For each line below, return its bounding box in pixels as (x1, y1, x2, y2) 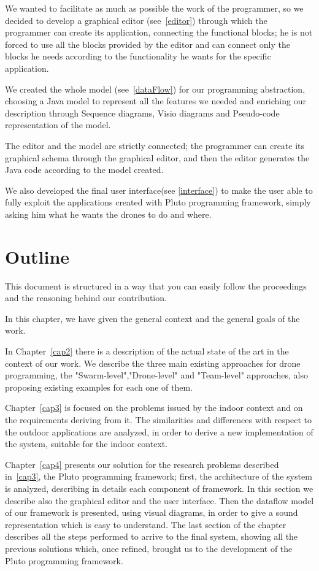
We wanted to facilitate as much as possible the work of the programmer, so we (5, 2, 304, 14)
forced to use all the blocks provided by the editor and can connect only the (5, 37, 290, 50)
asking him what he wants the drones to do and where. (5, 207, 212, 220)
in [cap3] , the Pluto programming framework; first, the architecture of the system (5, 470, 312, 483)
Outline (5, 243, 70, 269)
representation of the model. (5, 118, 111, 131)
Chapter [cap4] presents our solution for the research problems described (5, 458, 279, 470)
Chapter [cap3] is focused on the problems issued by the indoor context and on (5, 401, 303, 414)
